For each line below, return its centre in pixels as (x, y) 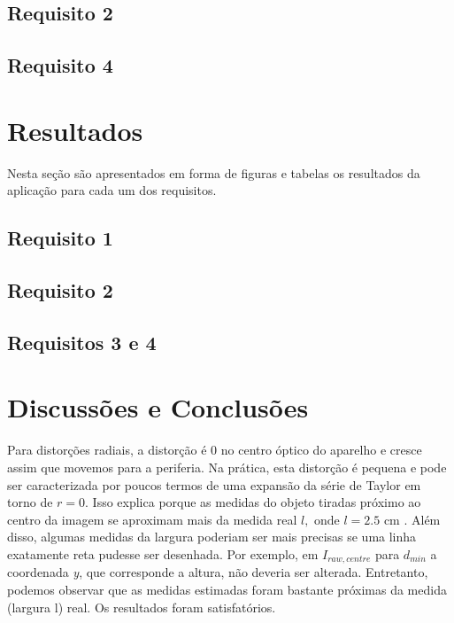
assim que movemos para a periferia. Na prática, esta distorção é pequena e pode (227, 467)
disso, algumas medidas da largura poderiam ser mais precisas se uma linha (212, 537)
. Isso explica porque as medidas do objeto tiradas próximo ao (253, 502)
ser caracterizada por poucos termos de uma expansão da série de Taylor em (214, 484)
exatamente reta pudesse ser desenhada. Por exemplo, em (163, 553)
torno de (30, 502)
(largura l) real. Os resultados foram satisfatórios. (142, 607)
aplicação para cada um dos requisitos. (112, 190)
